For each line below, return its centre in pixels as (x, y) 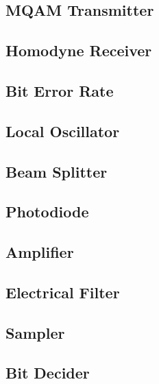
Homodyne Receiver (79, 50)
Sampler (35, 332)
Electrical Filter (63, 292)
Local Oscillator (63, 131)
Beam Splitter (57, 171)
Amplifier (40, 252)
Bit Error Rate (60, 90)
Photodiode (47, 212)
